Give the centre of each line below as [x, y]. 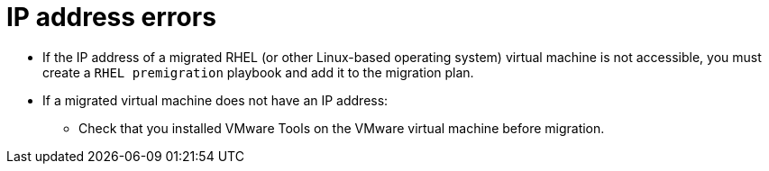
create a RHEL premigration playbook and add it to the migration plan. [258, 72]
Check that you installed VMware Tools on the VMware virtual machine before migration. [342, 128]
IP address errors [111, 17]
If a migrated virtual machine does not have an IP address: [215, 100]
